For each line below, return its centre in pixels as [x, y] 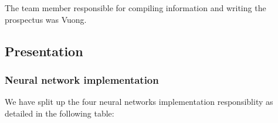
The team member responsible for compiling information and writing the [135, 8]
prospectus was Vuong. [46, 19]
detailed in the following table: [60, 113]
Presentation [44, 51]
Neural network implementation [82, 79]
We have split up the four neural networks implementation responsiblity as [139, 102]
